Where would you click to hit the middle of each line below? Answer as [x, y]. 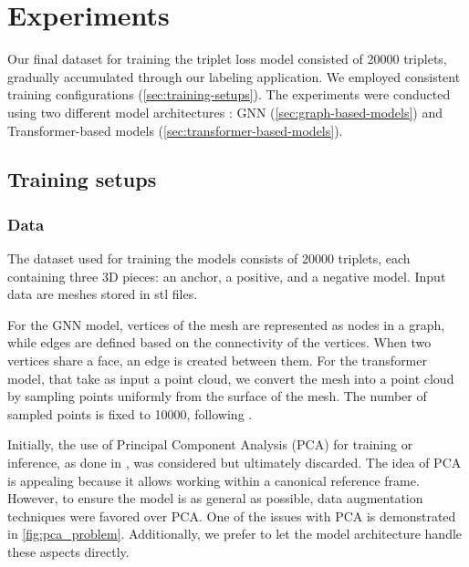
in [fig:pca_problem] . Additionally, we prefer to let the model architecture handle [235, 534]
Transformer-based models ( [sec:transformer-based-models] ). [175, 130]
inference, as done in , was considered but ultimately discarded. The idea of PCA [234, 463]
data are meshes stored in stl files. [103, 294]
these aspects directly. [68, 552]
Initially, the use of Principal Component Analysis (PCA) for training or [210, 444]
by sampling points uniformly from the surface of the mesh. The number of [217, 396]
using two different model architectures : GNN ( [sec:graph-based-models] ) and [225, 112]
